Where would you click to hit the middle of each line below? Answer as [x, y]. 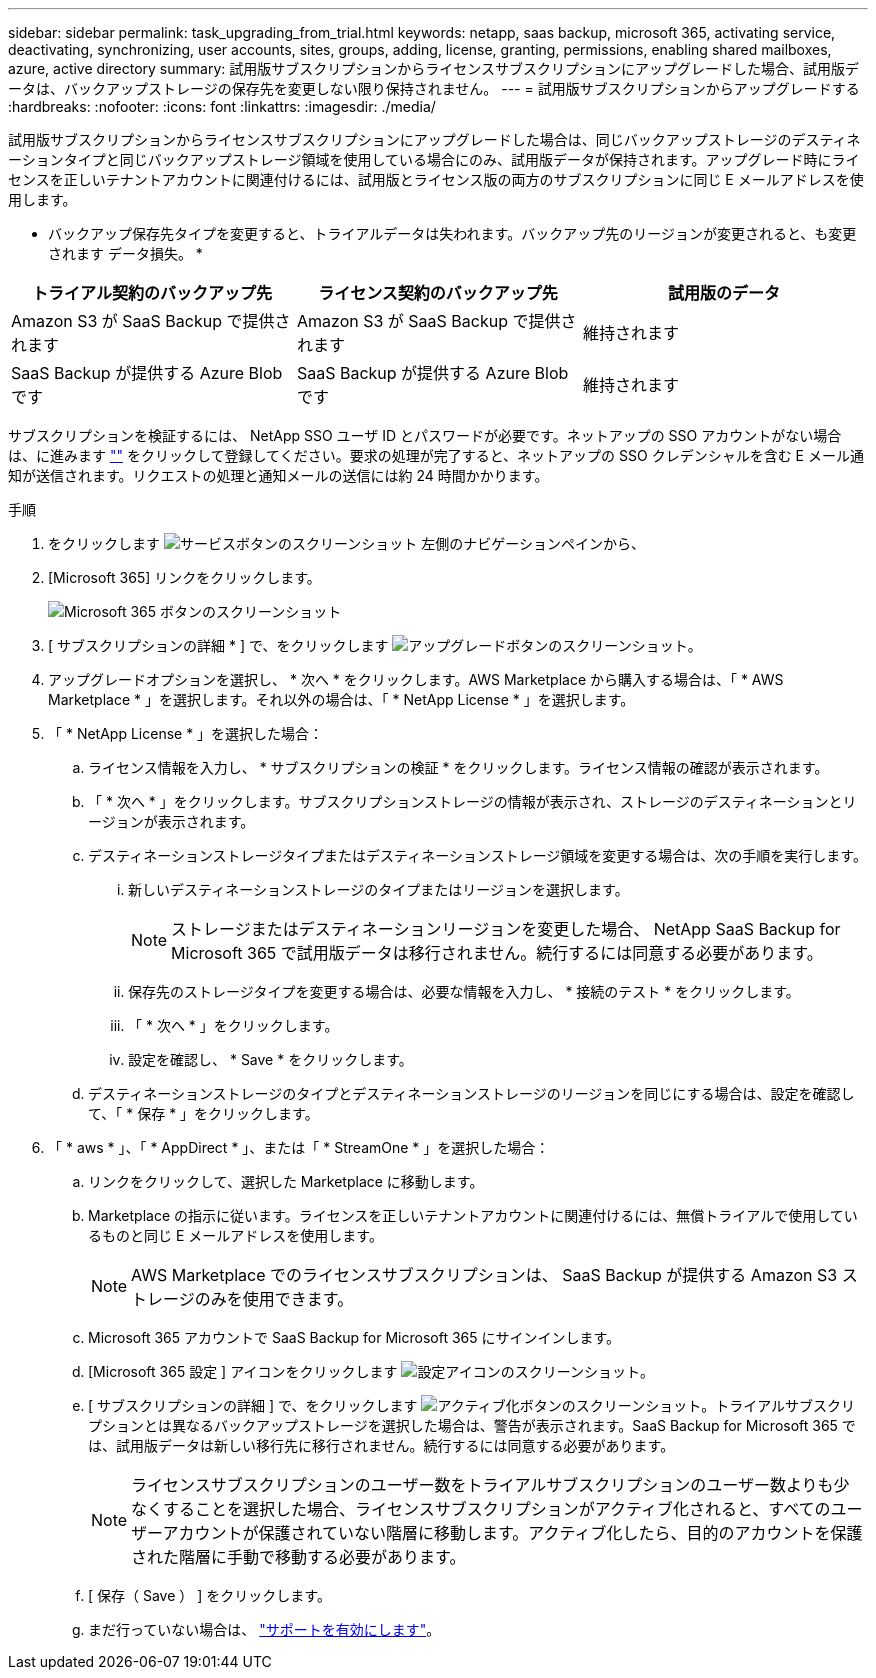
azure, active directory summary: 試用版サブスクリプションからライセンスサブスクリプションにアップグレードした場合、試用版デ [433, 68]
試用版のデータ [723, 293]
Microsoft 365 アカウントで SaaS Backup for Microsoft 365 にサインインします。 [354, 1337]
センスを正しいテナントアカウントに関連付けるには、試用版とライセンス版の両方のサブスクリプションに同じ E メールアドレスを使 [436, 179]
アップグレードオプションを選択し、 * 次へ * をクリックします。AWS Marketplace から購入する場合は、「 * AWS [416, 679]
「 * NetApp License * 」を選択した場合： [186, 733]
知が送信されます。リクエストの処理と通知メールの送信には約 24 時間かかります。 [278, 475]
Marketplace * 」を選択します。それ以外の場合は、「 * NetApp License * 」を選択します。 [341, 699]
